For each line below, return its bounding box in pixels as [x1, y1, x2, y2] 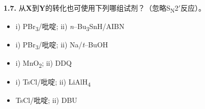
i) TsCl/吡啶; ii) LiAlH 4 [15, 76, 91, 88]
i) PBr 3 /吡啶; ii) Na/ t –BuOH [15, 39, 108, 51]
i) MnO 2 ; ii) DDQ [15, 58, 72, 70]
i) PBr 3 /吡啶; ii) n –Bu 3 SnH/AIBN [15, 21, 125, 33]
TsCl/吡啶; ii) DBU [15, 94, 77, 105]
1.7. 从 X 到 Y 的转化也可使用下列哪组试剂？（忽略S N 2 [4, 3, 179, 14]
